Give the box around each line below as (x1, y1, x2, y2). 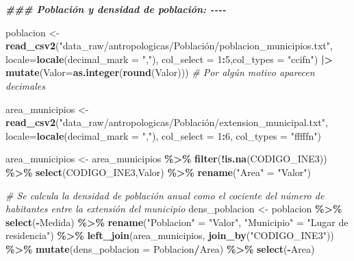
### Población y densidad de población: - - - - (5, 2, 227, 16)
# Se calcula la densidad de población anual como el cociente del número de (5, 188, 325, 202)
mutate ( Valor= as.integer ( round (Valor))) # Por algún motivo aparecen (5, 65, 315, 79)
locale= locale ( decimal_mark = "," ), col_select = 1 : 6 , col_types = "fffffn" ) (5, 128, 321, 142)
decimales (5, 78, 45, 92)
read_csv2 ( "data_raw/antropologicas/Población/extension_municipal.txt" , (5, 115, 328, 129)
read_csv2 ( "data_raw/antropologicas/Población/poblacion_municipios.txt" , (5, 38, 333, 53)
